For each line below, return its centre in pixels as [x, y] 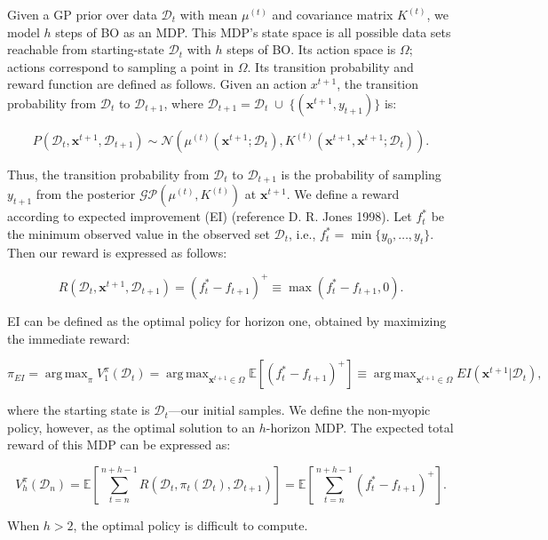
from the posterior [86, 194]
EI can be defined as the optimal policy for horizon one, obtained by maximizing [227, 320]
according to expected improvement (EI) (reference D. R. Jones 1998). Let [210, 216]
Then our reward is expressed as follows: [117, 252]
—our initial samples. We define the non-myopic [299, 410]
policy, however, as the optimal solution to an [131, 427]
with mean [209, 14]
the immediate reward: [69, 338]
